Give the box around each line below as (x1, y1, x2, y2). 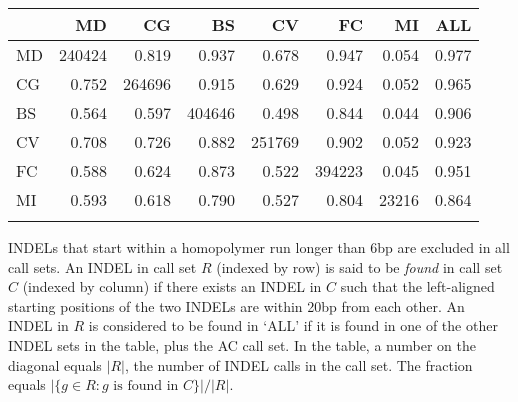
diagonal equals (8, 354, 102, 375)
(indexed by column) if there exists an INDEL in (22, 276, 322, 297)
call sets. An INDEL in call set (8, 256, 197, 277)
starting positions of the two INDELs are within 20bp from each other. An (8, 295, 465, 316)
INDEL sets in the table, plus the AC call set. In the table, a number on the (8, 334, 476, 355)
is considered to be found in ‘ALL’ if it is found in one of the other (88, 315, 498, 336)
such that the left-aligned (340, 276, 495, 297)
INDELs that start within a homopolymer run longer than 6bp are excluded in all (8, 237, 510, 257)
